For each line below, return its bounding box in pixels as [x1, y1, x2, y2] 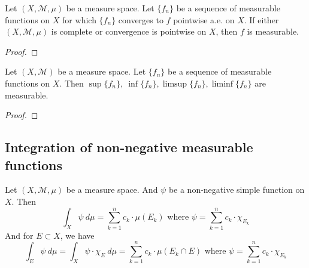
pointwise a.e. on [173, 13, 235, 26]
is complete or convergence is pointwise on [51, 25, 207, 38]
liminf [211, 79, 234, 88]
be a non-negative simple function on [168, 183, 305, 196]
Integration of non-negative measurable [5, 138, 253, 156]
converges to [118, 13, 163, 26]
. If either [244, 13, 279, 26]
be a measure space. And [66, 183, 158, 196]
